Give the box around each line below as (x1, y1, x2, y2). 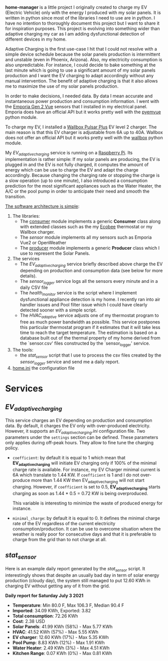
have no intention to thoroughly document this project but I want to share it (5, 20, 159, 26)
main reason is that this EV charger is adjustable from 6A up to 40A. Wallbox (5, 129, 163, 135)
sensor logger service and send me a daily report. (20, 359, 120, 366)
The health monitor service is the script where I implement (20, 290, 137, 297)
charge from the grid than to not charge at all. (12, 536, 107, 542)
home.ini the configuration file (12, 365, 75, 371)
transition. (5, 193, 26, 200)
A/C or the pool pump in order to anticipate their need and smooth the (5, 188, 149, 194)
